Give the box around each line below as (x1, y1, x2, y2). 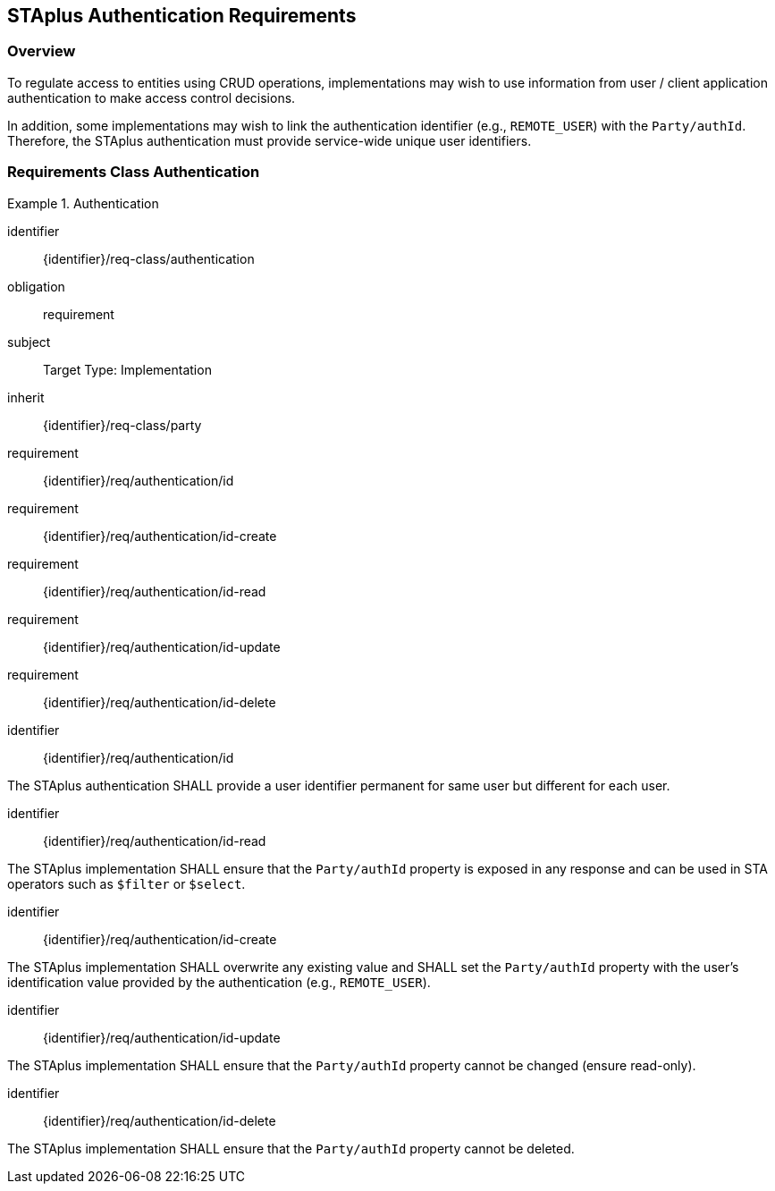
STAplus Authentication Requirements (7, 4, 357, 27)
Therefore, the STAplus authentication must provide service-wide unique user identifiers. (7, 132, 532, 148)
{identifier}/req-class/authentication (43, 250, 255, 266)
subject (7, 334, 51, 350)
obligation (7, 278, 65, 294)
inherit (7, 389, 45, 405)
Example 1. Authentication (7, 195, 159, 211)
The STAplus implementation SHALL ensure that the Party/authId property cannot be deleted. (7, 1140, 575, 1156)
